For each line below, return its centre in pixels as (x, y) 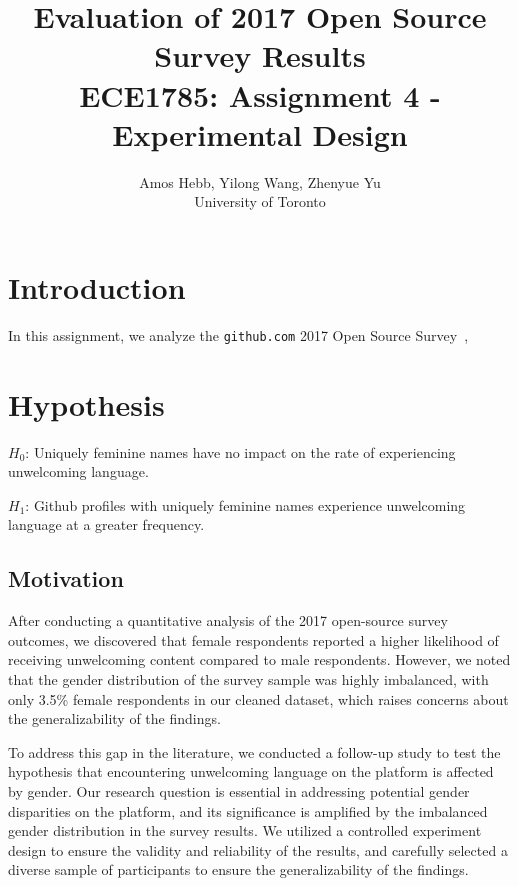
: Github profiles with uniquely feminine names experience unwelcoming (245, 504)
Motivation (66, 578)
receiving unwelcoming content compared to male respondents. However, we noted (259, 659)
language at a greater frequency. (106, 524)
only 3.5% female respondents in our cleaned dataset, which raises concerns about (258, 698)
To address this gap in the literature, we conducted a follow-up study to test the (254, 751)
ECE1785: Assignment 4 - (260, 94)
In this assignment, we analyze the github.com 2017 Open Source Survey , (238, 334)
